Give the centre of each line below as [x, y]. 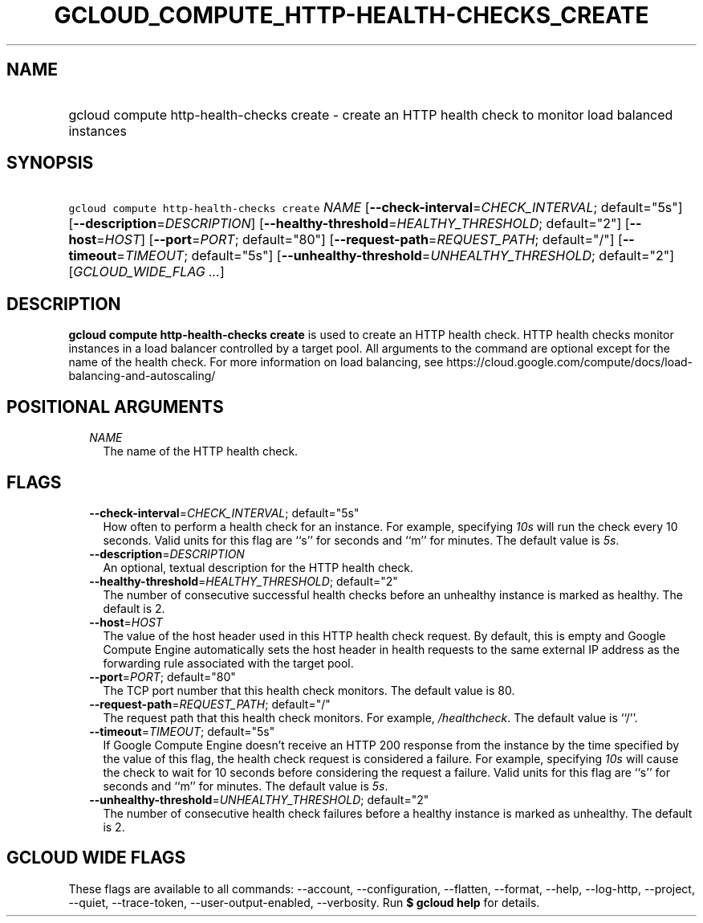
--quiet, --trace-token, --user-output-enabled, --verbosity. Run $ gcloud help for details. [304, 902]
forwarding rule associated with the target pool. [228, 663]
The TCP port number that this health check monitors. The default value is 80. [309, 690]
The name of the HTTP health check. [201, 451]
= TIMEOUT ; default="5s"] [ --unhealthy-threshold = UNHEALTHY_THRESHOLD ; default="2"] [396, 256]
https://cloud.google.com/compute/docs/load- [570, 362]
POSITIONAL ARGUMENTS [115, 406]
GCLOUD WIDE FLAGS [96, 858]
